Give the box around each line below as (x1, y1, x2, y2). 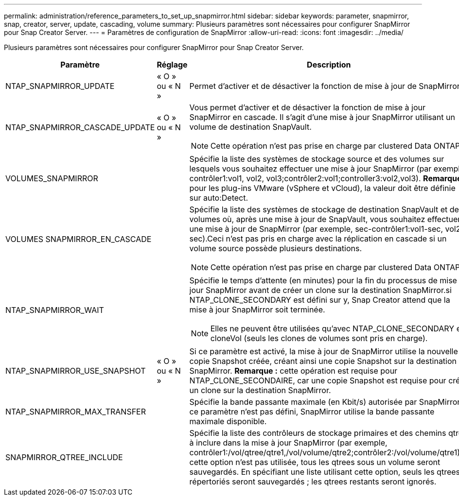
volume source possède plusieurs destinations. (189, 243, 362, 253)
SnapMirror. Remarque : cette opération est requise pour (189, 366, 398, 376)
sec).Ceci (189, 234, 224, 243)
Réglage (157, 60, 188, 69)
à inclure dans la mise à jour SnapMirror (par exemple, (189, 438, 388, 448)
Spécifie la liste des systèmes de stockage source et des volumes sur (189, 154, 444, 164)
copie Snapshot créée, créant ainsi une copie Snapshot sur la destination (189, 356, 457, 366)
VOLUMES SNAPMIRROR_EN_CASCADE (5, 234, 152, 244)
